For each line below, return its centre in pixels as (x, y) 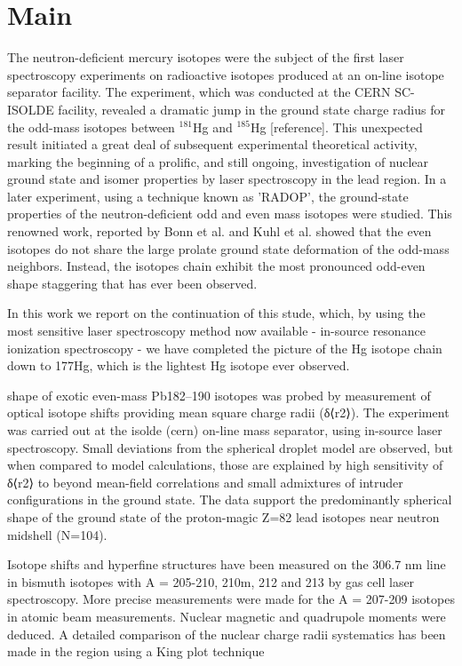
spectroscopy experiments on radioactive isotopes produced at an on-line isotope (226, 74)
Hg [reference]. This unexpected (336, 127)
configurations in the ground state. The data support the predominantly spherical (230, 499)
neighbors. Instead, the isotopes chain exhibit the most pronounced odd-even (216, 266)
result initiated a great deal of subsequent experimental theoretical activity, (212, 144)
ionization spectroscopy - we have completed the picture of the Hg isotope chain (225, 348)
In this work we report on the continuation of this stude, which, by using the (216, 313)
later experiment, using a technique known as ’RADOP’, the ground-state (208, 196)
